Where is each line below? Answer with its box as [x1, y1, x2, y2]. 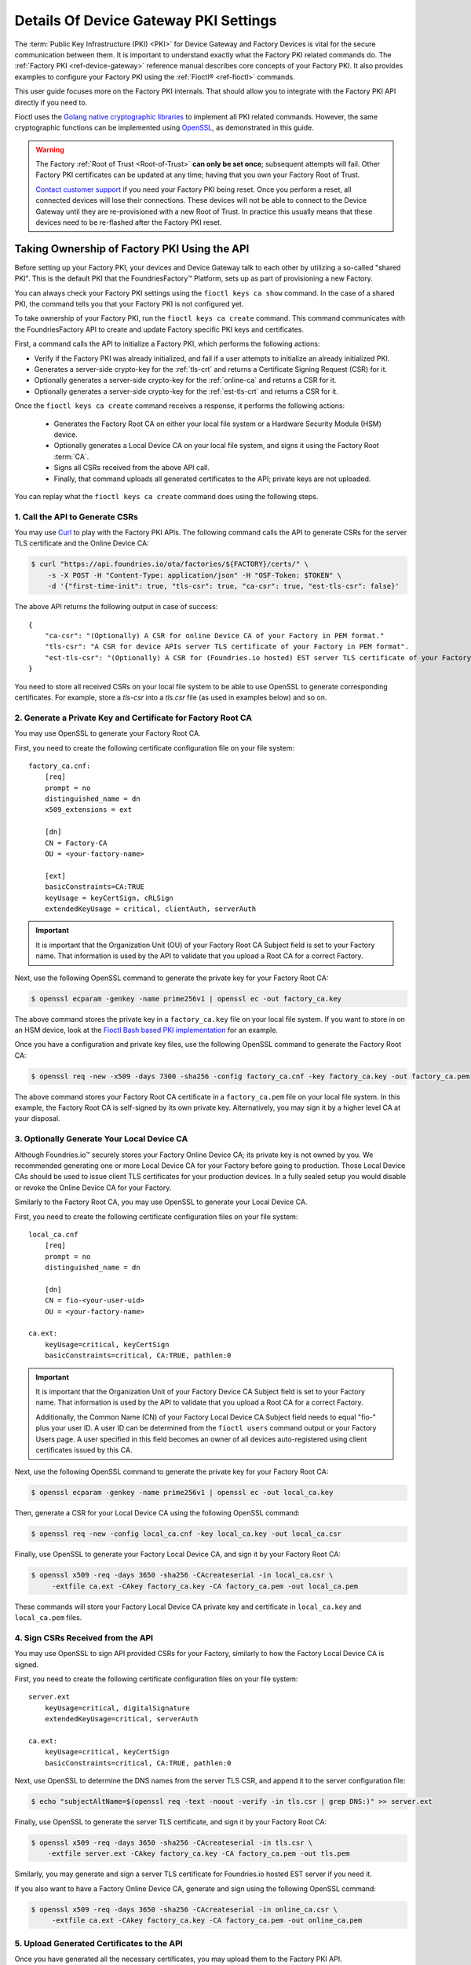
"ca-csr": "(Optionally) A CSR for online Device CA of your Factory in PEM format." [44, 631, 385, 641]
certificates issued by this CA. [35, 1445, 133, 1454]
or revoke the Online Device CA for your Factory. [14, 1183, 172, 1192]
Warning [35, 145, 64, 154]
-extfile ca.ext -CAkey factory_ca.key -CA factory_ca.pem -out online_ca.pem [51, 1916, 363, 1925]
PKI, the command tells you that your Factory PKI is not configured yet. [14, 299, 244, 309]
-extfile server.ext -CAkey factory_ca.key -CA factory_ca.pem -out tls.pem [47, 1849, 350, 1858]
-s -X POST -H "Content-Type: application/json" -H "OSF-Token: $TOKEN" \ [47, 571, 341, 579]
